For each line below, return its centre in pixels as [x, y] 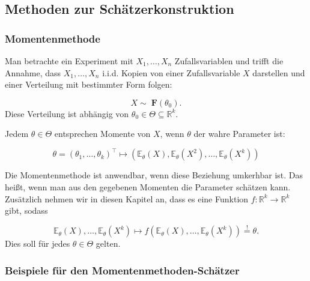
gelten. [108, 243]
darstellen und [279, 72]
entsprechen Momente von [102, 134]
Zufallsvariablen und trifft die [229, 61]
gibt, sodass [26, 210]
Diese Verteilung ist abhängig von [67, 113]
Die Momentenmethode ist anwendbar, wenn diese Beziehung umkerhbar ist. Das [154, 175]
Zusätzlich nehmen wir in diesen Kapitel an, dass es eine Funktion [127, 198]
